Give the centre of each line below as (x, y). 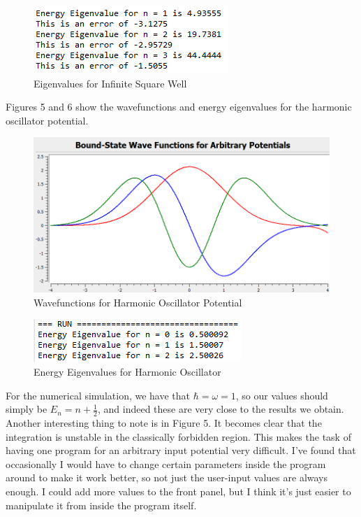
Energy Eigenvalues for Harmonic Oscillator (127, 371)
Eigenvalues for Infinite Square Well (110, 83)
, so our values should (282, 395)
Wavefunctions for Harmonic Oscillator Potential (138, 302)
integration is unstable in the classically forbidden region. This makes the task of (178, 436)
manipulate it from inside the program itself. (101, 505)
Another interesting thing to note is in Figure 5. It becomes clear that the (164, 422)
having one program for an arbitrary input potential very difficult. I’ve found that (181, 450)
